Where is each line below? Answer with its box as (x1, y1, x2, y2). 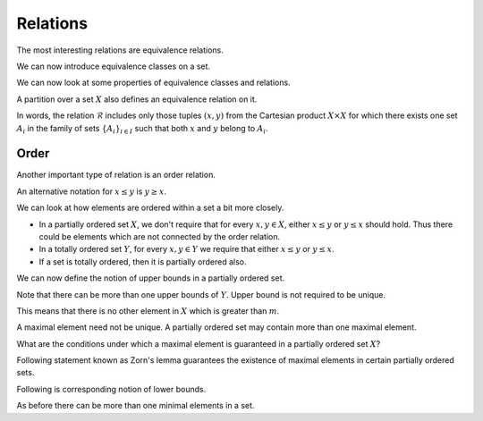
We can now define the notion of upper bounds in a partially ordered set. (16, 273, 285, 283)
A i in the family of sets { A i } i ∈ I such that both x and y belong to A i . (16, 122, 268, 136)
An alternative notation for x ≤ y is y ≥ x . (16, 186, 167, 197)
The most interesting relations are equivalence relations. (16, 45, 224, 55)
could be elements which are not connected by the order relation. (38, 231, 281, 241)
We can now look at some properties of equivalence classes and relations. (16, 77, 291, 88)
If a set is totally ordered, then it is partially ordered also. (38, 256, 247, 267)
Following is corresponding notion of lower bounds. (16, 383, 207, 394)
